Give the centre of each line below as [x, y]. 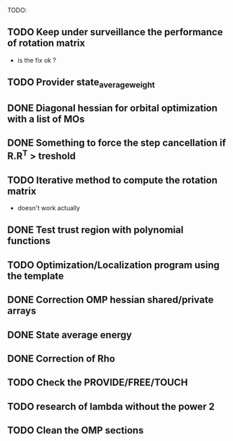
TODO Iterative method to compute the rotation [112, 180]
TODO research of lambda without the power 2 [111, 406]
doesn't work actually [49, 207]
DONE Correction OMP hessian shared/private [111, 300]
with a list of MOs [46, 119]
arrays [22, 311]
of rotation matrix [46, 43]
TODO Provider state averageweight [81, 83]
